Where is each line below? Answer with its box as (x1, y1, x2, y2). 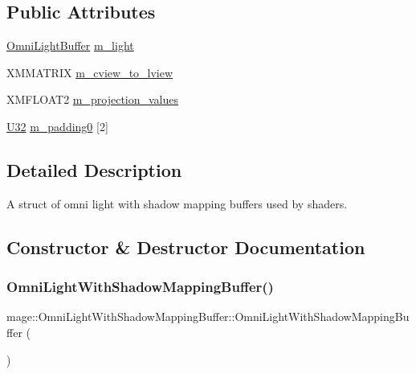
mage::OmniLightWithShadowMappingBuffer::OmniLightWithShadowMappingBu (6, 308, 410, 325)
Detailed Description (6, 157, 182, 182)
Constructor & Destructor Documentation (6, 234, 365, 259)
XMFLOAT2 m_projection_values (6, 91, 179, 108)
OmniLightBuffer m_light (6, 37, 134, 54)
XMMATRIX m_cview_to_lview (6, 64, 173, 80)
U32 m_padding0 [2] (6, 117, 108, 134)
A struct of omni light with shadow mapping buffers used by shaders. (6, 195, 348, 212)
